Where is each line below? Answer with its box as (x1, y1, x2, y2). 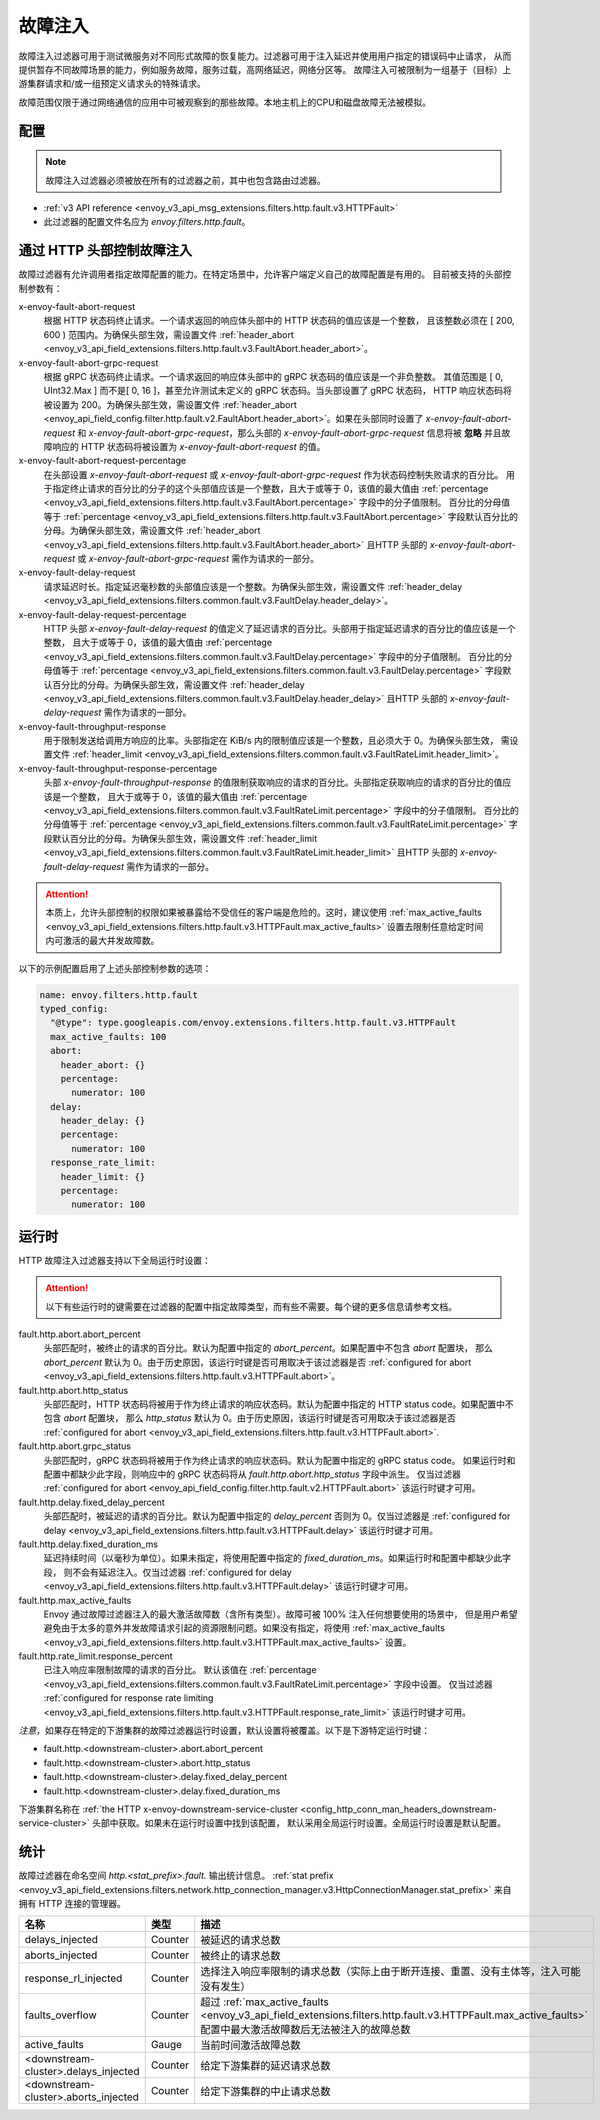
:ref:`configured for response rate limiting (43, 1692, 214, 1704)
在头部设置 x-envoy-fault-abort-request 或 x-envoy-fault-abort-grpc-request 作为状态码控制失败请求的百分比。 (43, 468, 504, 480)
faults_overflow (24, 2008, 97, 2022)
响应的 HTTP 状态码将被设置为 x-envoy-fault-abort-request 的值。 (51, 440, 326, 452)
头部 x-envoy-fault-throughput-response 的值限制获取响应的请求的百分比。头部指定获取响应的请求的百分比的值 (43, 776, 503, 789)
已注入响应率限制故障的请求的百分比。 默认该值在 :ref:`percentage (43, 1664, 317, 1676)
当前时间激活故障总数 (200, 2038, 301, 2052)
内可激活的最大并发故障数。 (45, 935, 160, 947)
